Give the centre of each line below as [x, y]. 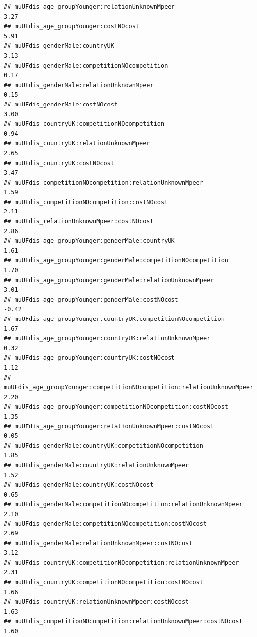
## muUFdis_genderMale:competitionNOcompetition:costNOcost [106, 524]
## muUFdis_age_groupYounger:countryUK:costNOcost [89, 358]
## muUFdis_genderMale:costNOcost [61, 104]
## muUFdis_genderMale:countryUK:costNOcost [79, 485]
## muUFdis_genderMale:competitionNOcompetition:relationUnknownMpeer [123, 504]
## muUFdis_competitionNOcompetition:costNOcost [86, 202]
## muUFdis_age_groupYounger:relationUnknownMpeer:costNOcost [109, 426]
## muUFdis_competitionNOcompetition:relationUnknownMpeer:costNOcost [123, 621]
